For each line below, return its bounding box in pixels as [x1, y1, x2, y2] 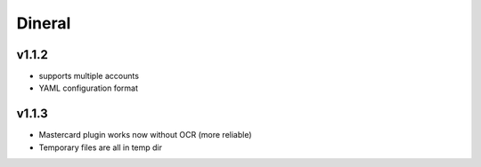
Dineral [16, 13, 71, 33]
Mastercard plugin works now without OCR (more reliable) [38, 130, 253, 140]
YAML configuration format [38, 83, 138, 93]
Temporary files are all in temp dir [38, 142, 163, 153]
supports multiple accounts [38, 71, 140, 82]
